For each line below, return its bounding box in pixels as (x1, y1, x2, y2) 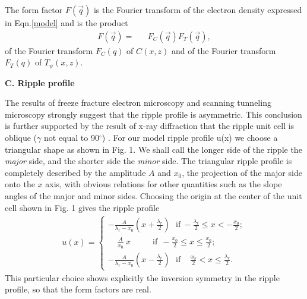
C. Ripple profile (5, 76, 75, 89)
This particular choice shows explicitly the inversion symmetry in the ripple (5, 271, 280, 284)
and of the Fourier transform (171, 44, 276, 56)
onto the (5, 178, 35, 190)
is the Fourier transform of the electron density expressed (93, 4, 302, 15)
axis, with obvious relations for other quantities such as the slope (45, 178, 282, 190)
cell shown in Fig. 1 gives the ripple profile (5, 201, 160, 213)
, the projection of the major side (182, 166, 302, 178)
